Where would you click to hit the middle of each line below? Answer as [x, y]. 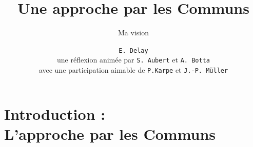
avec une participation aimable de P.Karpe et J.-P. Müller [133, 70]
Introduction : [55, 113]
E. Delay [133, 50]
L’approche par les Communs [110, 133]
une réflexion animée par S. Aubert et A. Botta [133, 60]
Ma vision [133, 33]
